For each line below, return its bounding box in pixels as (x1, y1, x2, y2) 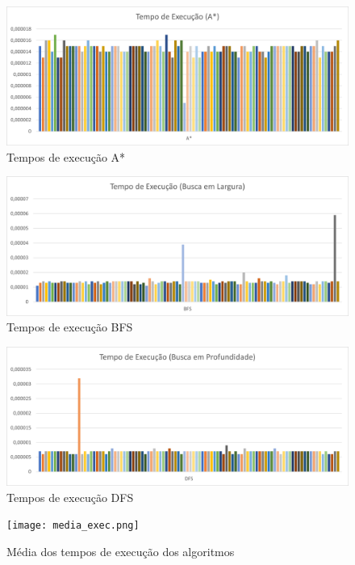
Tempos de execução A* (6, 148, 126, 165)
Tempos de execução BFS (6, 318, 133, 335)
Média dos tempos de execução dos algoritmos (6, 542, 235, 559)
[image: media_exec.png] (6, 520, 140, 532)
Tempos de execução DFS (6, 488, 134, 505)
